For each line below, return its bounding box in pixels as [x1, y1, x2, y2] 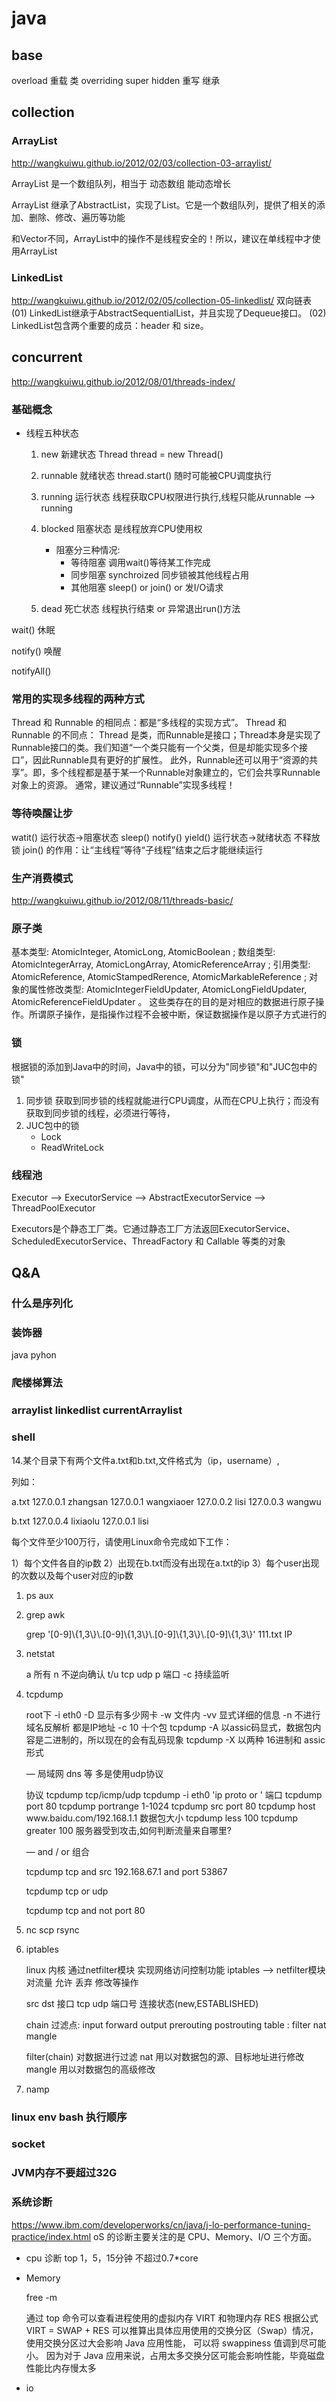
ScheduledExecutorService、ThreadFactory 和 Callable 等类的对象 [11, 1235, 286, 1247]
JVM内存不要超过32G [11, 2166, 118, 2180]
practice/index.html [11, 2230, 92, 2242]
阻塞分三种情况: [55, 544, 121, 556]
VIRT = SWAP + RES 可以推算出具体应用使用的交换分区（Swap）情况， [25, 2324, 319, 2336]
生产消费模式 [11, 871, 74, 885]
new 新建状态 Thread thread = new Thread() [40, 448, 224, 461]
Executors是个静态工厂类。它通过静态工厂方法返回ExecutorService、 [11, 1222, 296, 1234]
